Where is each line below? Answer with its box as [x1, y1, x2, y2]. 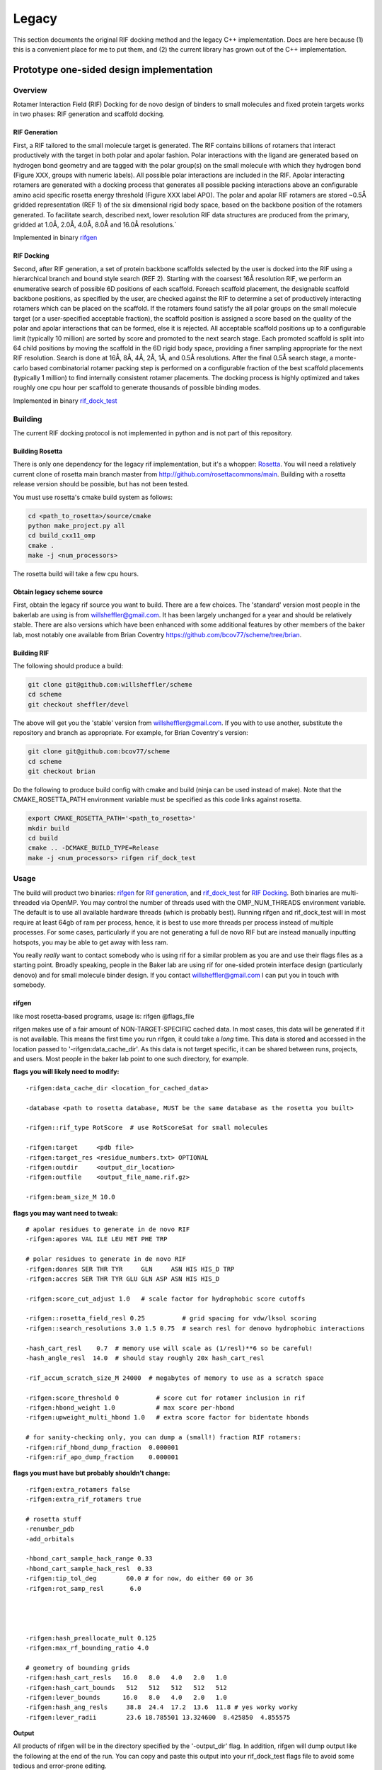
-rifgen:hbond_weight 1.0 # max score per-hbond [25, 1403, 235, 1412]
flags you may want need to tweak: [13, 1209, 118, 1217]
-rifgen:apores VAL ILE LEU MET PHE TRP [25, 1235, 168, 1243]
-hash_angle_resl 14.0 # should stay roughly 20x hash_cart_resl [25, 1354, 265, 1362]
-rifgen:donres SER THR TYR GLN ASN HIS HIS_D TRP [25, 1264, 235, 1273]
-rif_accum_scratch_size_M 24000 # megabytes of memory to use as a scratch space [25, 1374, 325, 1382]
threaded [13, 898, 40, 906]
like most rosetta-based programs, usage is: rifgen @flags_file [13, 1012, 195, 1020]
